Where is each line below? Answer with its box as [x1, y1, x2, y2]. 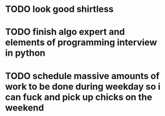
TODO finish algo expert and [5, 26, 125, 38]
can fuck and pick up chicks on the [5, 91, 153, 103]
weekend [5, 102, 44, 113]
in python [5, 47, 46, 59]
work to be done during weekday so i [5, 81, 161, 92]
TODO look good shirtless [5, 3, 114, 15]
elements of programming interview [5, 37, 157, 48]
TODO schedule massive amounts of [5, 70, 160, 82]
